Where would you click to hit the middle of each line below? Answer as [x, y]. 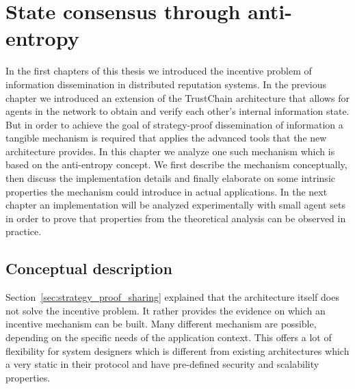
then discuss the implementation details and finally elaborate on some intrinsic [170, 178]
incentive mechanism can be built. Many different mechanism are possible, [161, 324]
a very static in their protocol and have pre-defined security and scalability [162, 364]
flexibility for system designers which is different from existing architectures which [177, 350]
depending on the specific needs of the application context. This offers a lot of [169, 337]
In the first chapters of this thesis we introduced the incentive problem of [159, 71]
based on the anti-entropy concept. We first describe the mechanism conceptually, [176, 164]
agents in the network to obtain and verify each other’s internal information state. [177, 111]
